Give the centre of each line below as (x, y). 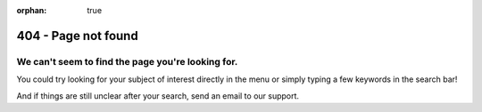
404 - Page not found (77, 36)
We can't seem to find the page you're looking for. (127, 61)
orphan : (32, 10)
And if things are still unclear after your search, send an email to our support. (158, 96)
